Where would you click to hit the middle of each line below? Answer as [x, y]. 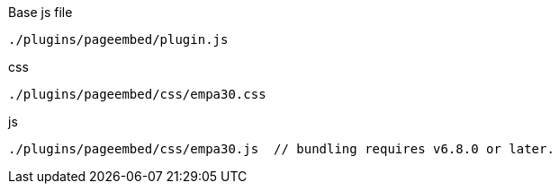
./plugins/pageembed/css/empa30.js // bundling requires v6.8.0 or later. [281, 149]
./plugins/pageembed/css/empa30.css [137, 94]
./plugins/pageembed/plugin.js [118, 39]
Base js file [41, 12]
